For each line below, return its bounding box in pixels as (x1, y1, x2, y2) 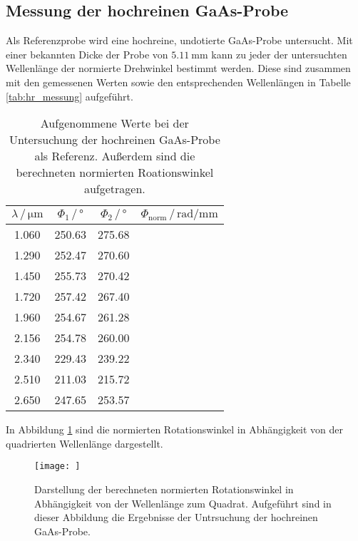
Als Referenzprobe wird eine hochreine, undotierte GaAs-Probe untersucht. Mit (6, 33, 353, 48)
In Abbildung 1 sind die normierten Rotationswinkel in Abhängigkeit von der (6, 422, 344, 437)
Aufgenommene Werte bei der (40, 115, 189, 132)
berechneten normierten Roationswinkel (16, 164, 214, 181)
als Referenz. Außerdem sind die (34, 148, 195, 165)
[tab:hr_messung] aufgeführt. (6, 88, 133, 103)
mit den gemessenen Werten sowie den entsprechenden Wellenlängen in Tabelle (6, 74, 351, 89)
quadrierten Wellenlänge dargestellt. (6, 436, 163, 450)
